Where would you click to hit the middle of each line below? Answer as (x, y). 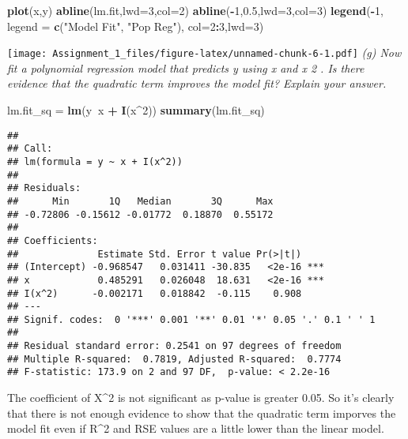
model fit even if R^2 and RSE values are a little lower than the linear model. (196, 428)
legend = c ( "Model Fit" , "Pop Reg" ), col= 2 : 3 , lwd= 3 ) (136, 26)
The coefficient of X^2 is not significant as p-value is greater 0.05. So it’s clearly (201, 398)
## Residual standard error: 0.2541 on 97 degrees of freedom (174, 346)
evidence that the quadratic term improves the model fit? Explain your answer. (197, 83)
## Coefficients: (53, 240)
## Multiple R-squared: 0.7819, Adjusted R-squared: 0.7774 (174, 359)
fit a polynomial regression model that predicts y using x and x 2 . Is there (186, 68)
